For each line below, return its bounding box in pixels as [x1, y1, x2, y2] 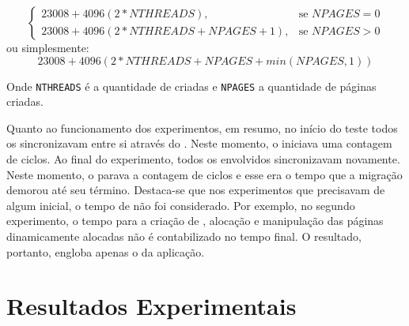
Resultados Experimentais [6, 290, 297, 322]
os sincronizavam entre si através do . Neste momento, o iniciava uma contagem [6, 135, 392, 152]
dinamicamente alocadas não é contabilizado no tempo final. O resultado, [6, 228, 362, 244]
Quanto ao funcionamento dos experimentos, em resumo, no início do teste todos [6, 119, 398, 136]
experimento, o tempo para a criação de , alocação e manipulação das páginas [6, 212, 384, 229]
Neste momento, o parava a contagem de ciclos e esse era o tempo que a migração [6, 166, 403, 182]
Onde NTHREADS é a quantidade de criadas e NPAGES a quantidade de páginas [6, 77, 377, 94]
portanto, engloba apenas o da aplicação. [6, 243, 205, 260]
